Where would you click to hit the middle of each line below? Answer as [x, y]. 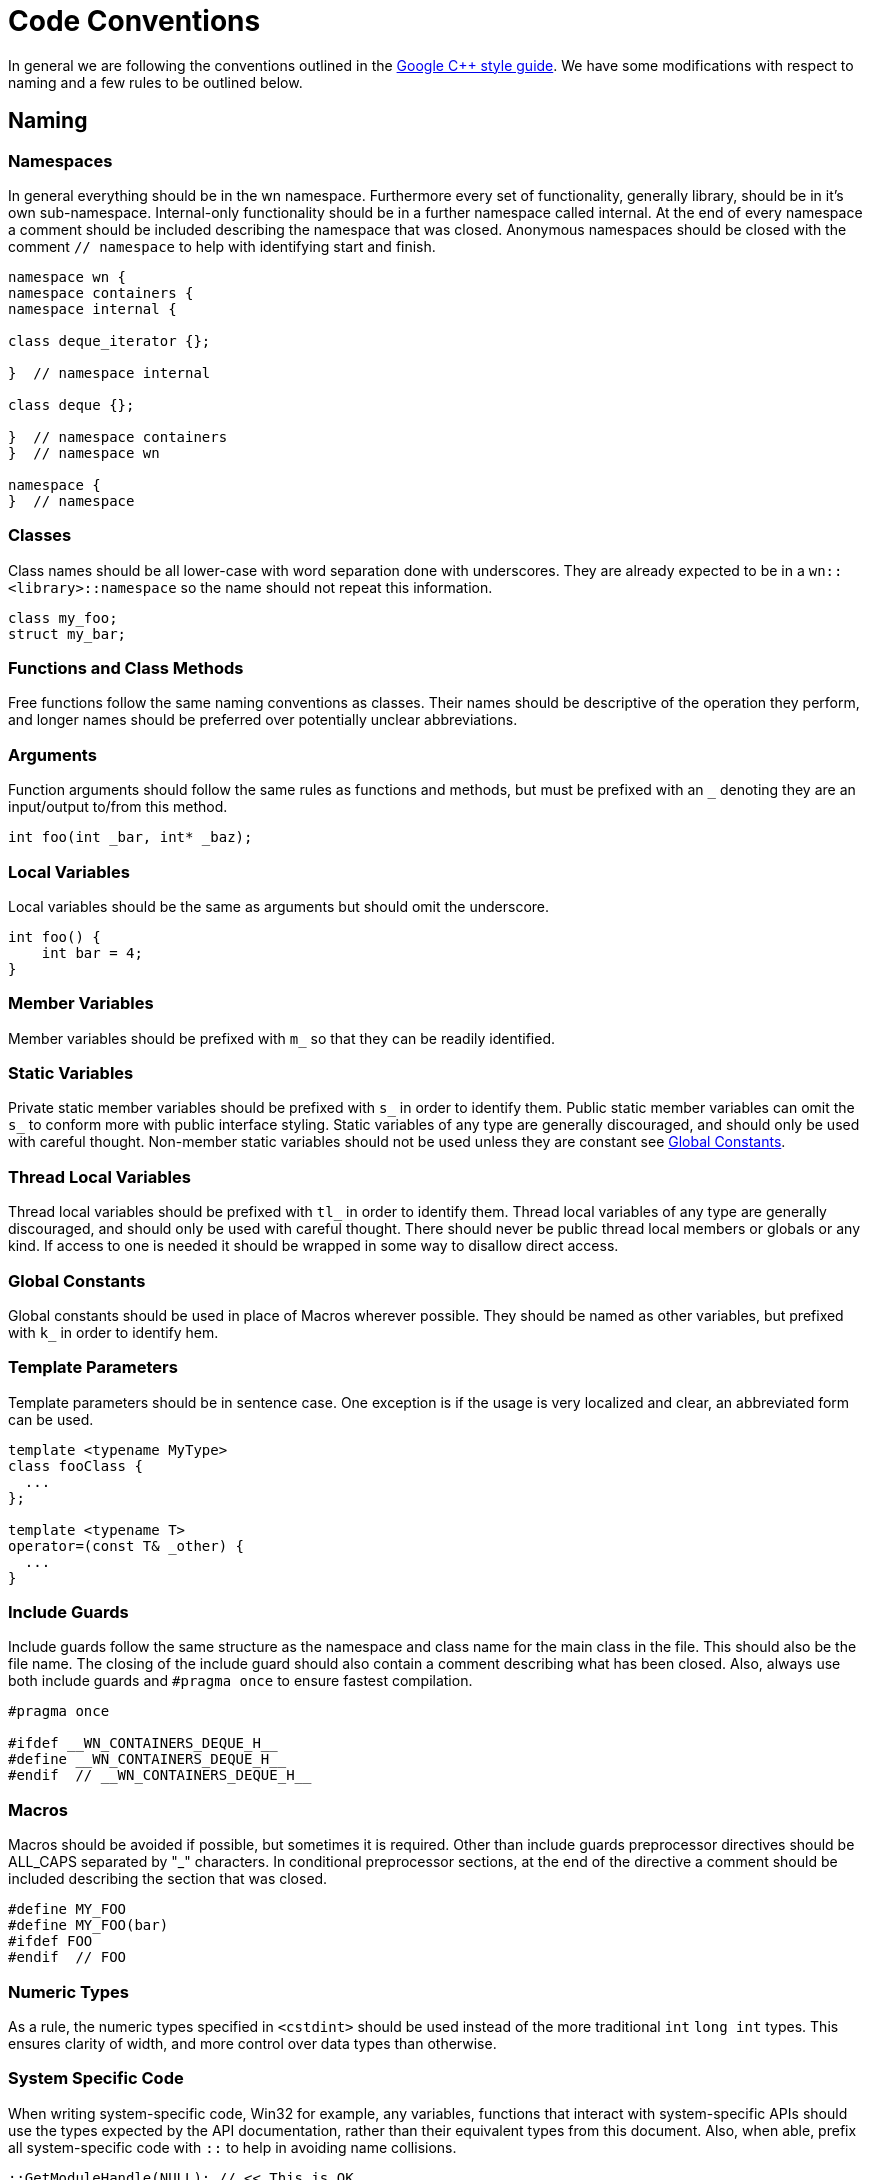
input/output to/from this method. [118, 807]
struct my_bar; [67, 633]
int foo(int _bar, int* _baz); [130, 837]
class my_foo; [63, 617]
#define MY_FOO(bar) [88, 1925]
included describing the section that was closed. [168, 1879]
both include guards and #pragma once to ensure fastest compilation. [240, 1681]
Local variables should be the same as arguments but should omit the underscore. [279, 906]
